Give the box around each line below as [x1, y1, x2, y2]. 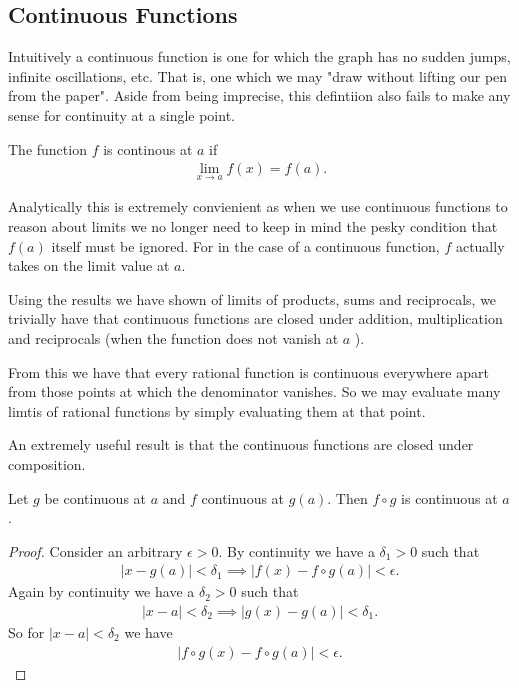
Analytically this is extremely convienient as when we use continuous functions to [8, 196, 508, 217]
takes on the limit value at [8, 255, 170, 276]
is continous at [103, 138, 193, 159]
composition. [8, 453, 86, 474]
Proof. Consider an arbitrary [8, 540, 183, 561]
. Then [327, 487, 368, 508]
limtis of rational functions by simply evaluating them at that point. [8, 400, 426, 421]
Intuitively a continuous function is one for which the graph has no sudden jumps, [8, 46, 511, 67]
